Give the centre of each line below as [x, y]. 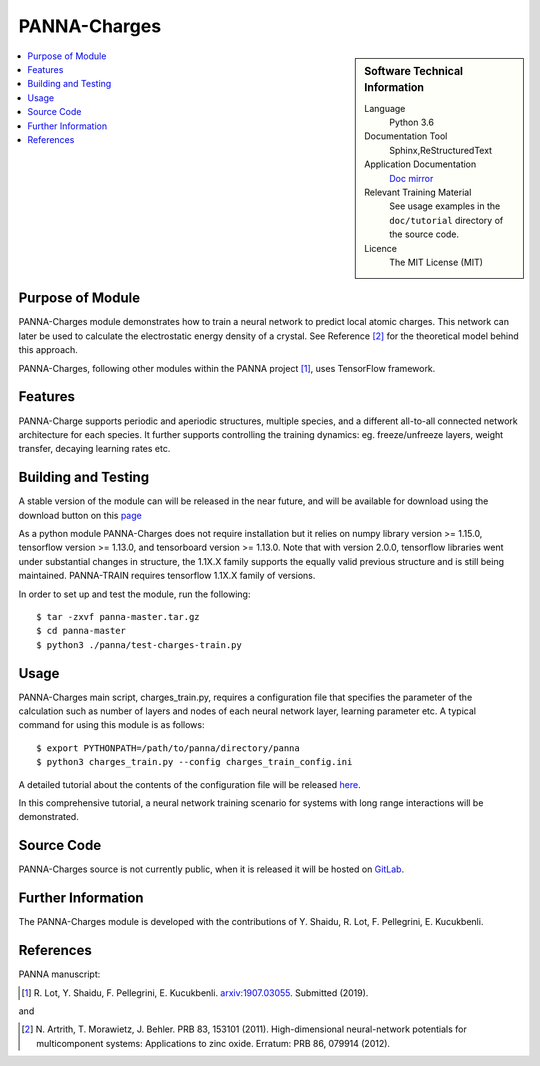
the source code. [424, 234]
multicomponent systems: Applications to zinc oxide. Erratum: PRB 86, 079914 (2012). [213, 1043]
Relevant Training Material [418, 192]
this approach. [48, 350]
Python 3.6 [412, 122]
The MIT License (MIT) [436, 262]
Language [385, 108]
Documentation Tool [406, 136]
